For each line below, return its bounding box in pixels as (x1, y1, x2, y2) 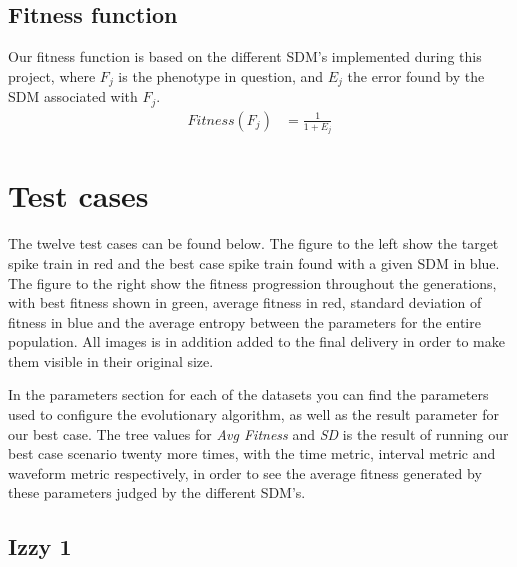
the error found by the (347, 65, 485, 86)
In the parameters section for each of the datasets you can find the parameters (8, 384, 489, 405)
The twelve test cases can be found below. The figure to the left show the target (8, 233, 499, 254)
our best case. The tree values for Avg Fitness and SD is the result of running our (8, 423, 509, 444)
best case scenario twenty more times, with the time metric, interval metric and (8, 443, 496, 464)
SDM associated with (8, 86, 138, 107)
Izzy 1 (8, 531, 72, 562)
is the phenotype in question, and (118, 65, 324, 86)
